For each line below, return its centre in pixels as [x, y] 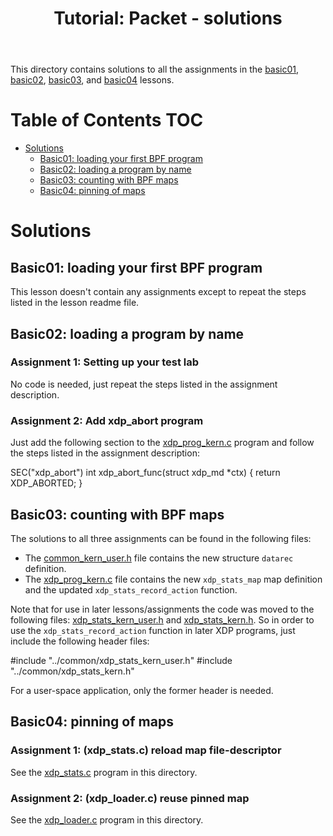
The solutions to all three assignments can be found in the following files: [161, 538]
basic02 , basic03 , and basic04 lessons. [92, 80]
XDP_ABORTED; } [46, 483]
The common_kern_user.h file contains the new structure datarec [159, 558]
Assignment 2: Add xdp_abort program [107, 420]
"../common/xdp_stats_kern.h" [72, 671]
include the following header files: [80, 641]
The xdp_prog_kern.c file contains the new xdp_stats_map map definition [173, 579]
